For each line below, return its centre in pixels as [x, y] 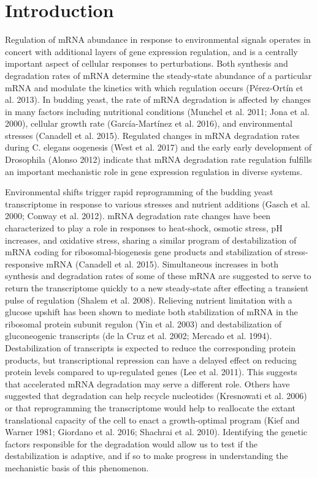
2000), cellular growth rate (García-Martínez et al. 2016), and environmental [149, 123]
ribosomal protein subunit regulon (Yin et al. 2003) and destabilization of [143, 323]
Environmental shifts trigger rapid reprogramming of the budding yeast [139, 192]
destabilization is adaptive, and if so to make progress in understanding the [147, 456]
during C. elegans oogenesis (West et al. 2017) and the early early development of [158, 147]
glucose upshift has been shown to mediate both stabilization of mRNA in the [151, 312]
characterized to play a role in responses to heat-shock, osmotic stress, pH [144, 228]
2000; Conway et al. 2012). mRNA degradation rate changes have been [138, 216]
